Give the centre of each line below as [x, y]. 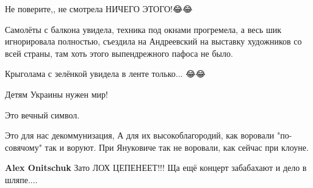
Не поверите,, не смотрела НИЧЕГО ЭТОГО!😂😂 [99, 9]
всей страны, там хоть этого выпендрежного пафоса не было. [119, 53]
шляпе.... [21, 179]
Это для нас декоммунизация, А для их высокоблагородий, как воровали [140, 135]
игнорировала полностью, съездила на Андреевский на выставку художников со [153, 41]
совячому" [23, 147]
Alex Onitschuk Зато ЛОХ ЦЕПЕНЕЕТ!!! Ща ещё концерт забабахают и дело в [156, 168]
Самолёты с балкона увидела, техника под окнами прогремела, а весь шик [143, 29]
